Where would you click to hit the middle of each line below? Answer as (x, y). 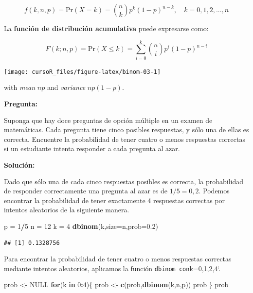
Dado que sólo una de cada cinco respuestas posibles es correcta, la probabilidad (124, 181)
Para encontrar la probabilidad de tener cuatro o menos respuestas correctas (118, 259)
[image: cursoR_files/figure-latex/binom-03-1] (82, 72)
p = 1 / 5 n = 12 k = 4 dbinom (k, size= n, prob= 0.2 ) (81, 226)
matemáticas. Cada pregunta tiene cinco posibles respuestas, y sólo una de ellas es (126, 129)
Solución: (19, 164)
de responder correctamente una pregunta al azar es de (86, 191)
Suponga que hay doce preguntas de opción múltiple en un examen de (108, 120)
